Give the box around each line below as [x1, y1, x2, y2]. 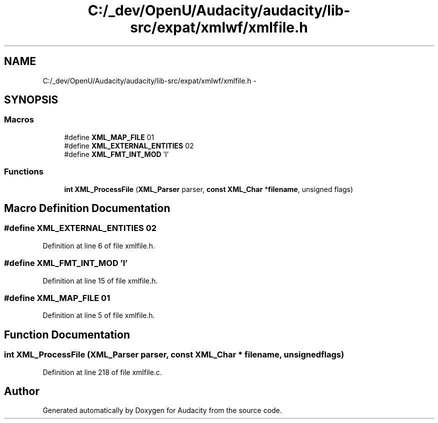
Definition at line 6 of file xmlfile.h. [42, 241, 155, 250]
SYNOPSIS [4, 93, 58, 106]
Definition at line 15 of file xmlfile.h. [42, 276, 158, 285]
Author [4, 384, 39, 397]
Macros [4, 114, 34, 125]
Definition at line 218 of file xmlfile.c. [42, 367, 162, 376]
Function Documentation [4, 328, 130, 341]
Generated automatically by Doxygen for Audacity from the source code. [42, 406, 282, 415]
